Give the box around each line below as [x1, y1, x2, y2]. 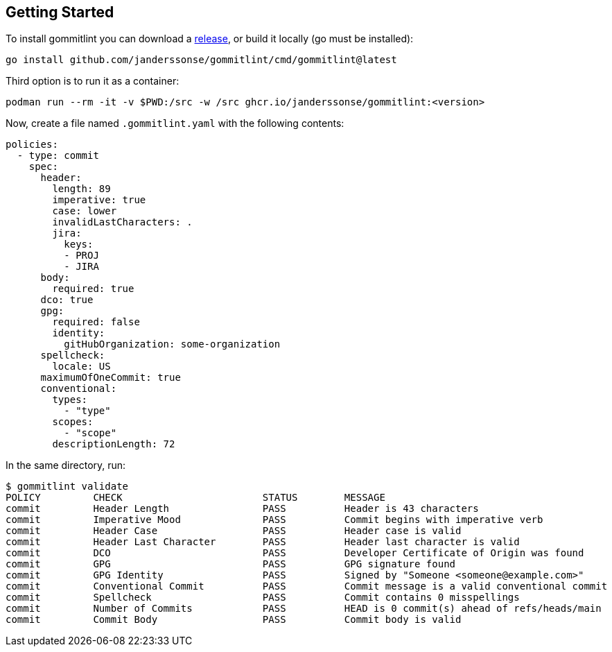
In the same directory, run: [6, 459, 126, 472]
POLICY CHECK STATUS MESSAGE [6, 492, 385, 504]
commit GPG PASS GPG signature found [6, 558, 456, 570]
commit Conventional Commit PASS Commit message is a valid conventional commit [6, 581, 608, 592]
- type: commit [17, 150, 99, 162]
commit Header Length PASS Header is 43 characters [6, 503, 479, 515]
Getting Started [6, 3, 114, 21]
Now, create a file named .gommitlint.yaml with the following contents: [6, 117, 344, 130]
